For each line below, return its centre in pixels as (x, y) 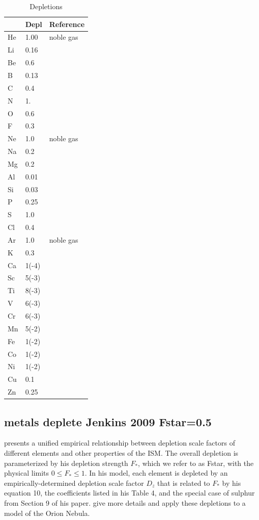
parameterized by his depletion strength (66, 463)
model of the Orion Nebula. (47, 513)
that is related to (184, 483)
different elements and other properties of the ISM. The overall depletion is (121, 452)
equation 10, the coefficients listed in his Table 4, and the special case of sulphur (129, 493)
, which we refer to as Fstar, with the (196, 463)
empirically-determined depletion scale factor (74, 483)
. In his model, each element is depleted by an (156, 473)
